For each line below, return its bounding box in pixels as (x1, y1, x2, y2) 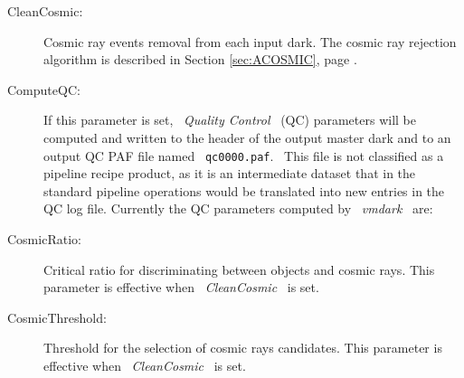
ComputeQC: (7, 80, 80, 99)
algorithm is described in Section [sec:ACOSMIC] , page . (43, 50, 357, 69)
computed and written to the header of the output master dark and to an (43, 128, 451, 146)
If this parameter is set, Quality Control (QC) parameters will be (43, 110, 417, 129)
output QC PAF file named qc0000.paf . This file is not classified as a (43, 146, 444, 165)
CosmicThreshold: (7, 307, 107, 326)
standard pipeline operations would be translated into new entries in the (43, 181, 445, 200)
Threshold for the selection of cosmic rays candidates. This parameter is (43, 338, 442, 357)
